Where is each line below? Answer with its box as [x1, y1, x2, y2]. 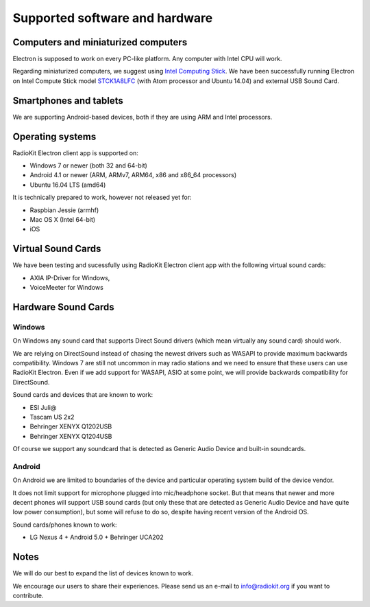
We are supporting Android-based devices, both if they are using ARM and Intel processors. [12, 113, 273, 121]
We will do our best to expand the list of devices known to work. [12, 569, 194, 577]
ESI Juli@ [29, 403, 57, 411]
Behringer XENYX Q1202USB [29, 422, 112, 431]
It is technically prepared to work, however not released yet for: [12, 193, 192, 202]
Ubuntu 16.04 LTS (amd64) [29, 181, 106, 189]
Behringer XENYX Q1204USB [29, 432, 112, 440]
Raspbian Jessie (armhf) [29, 206, 99, 214]
